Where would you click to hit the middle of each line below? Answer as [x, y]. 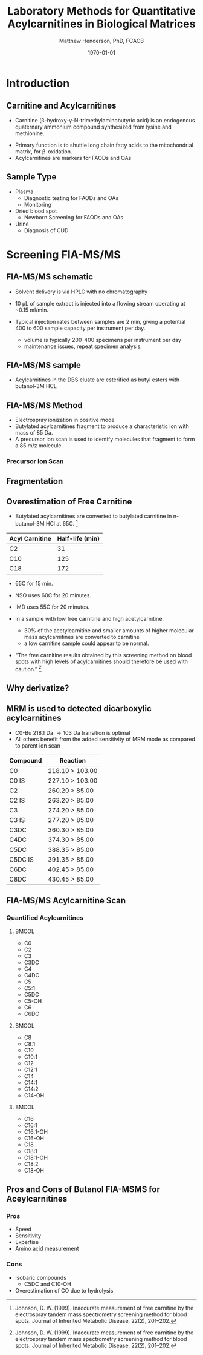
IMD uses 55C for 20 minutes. [52, 607]
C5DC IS [22, 859]
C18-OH [34, 1170]
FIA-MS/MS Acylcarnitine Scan [66, 901]
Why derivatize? [38, 688]
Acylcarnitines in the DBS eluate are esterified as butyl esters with [97, 380]
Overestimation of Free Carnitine [69, 501]
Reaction [73, 760]
